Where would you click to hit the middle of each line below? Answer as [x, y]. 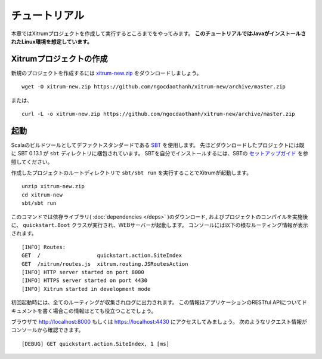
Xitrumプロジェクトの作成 [59, 59]
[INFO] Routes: [44, 247]
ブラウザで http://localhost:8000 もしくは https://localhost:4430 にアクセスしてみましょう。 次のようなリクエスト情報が [159, 321]
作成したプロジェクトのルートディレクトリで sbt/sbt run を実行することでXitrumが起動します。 [131, 173]
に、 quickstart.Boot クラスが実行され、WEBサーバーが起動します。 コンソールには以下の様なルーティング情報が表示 [160, 225]
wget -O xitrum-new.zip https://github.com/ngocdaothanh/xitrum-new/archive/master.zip [154, 87]
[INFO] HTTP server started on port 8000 [83, 272]
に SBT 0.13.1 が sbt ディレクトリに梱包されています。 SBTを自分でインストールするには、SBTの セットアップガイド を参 [160, 154]
